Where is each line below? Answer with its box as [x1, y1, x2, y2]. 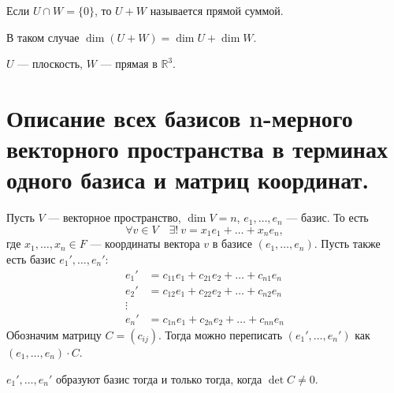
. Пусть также [314, 235, 381, 252]
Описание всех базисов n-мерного [6, 101, 353, 133]
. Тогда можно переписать [158, 327, 283, 342]
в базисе [212, 235, 252, 252]
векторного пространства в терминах [6, 133, 388, 165]
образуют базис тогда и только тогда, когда [55, 370, 262, 387]
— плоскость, [17, 55, 83, 72]
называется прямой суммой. [150, 2, 284, 18]
